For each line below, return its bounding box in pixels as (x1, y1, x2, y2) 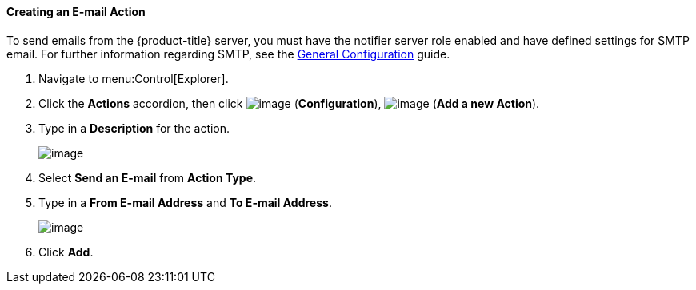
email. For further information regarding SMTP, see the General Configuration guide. (6, 46, 450, 61)
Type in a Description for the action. (38, 121, 230, 135)
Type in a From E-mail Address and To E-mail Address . (38, 195, 332, 209)
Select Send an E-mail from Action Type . (38, 170, 257, 185)
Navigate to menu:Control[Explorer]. (38, 71, 229, 85)
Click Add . (38, 244, 94, 259)
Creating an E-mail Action (6, 5, 146, 18)
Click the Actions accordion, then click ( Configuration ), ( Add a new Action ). (38, 96, 540, 110)
